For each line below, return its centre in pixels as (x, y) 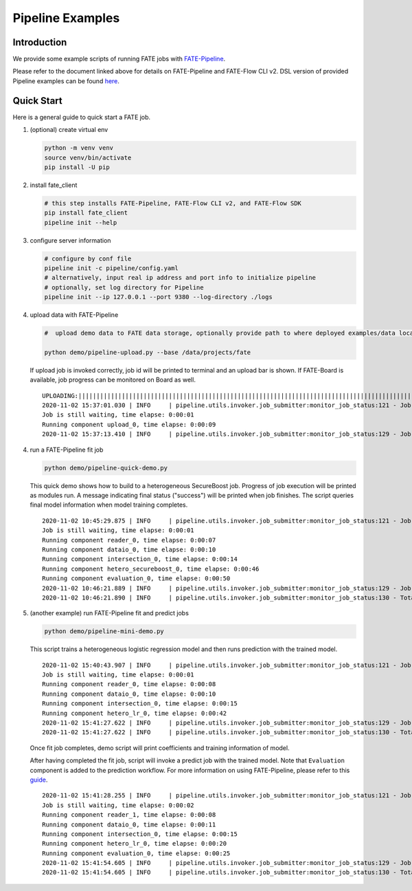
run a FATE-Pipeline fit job (67, 450)
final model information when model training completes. (109, 505)
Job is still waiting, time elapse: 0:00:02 (118, 805)
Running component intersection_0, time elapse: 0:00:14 (140, 559)
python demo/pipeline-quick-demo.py (106, 468)
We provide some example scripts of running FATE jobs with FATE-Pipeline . (119, 59)
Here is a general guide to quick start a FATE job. (82, 117)
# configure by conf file (88, 258)
